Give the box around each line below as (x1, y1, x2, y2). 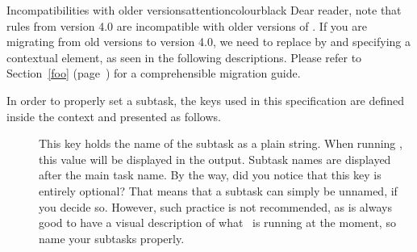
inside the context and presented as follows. (6, 107, 221, 124)
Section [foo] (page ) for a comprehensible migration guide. (6, 65, 301, 82)
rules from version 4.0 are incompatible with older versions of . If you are (6, 17, 368, 34)
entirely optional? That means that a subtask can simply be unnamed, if (39, 182, 398, 199)
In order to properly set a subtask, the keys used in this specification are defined (6, 91, 405, 108)
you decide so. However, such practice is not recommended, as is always (39, 198, 392, 215)
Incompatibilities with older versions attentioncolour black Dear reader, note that (6, 2, 402, 18)
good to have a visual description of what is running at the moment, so (39, 214, 396, 231)
